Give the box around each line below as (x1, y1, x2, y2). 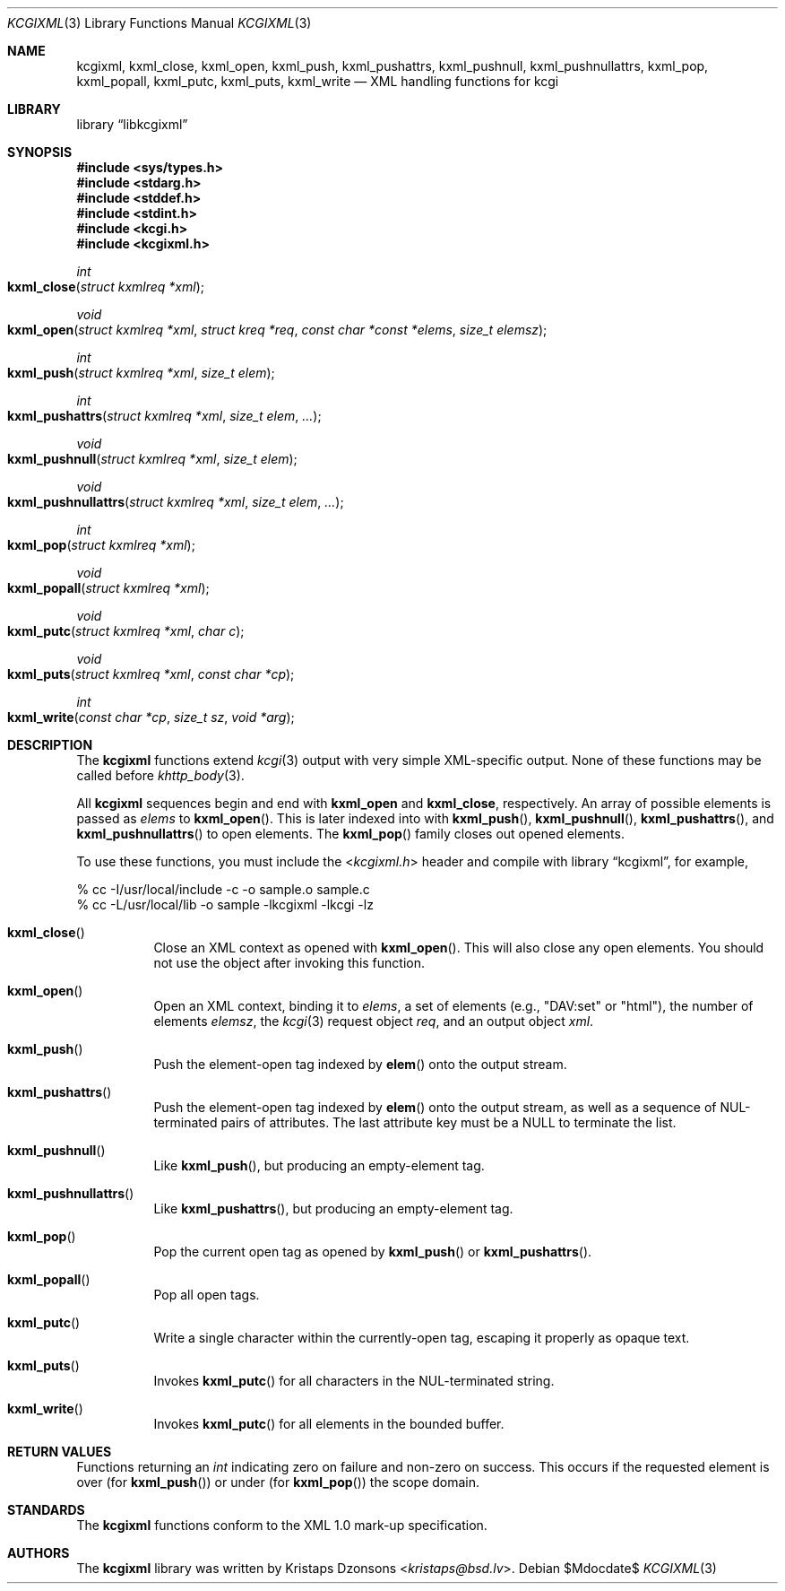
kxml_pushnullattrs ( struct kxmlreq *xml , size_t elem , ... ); (7, 494, 344, 509)
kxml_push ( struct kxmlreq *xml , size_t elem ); (7, 365, 275, 380)
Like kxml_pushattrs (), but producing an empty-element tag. (153, 1201, 513, 1216)
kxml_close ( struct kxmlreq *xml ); (7, 279, 204, 294)
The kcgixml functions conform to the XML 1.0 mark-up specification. (76, 1517, 487, 1533)
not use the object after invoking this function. (153, 955, 426, 970)
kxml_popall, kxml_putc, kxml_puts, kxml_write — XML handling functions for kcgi (76, 74, 559, 89)
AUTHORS (7, 1545, 70, 1561)
